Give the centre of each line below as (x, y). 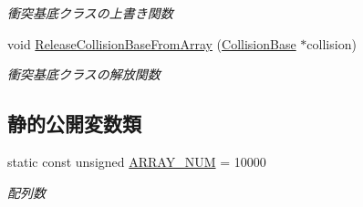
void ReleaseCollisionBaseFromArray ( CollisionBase (152, 43)
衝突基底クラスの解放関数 (84, 74)
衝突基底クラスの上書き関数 (90, 13)
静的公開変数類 (74, 124)
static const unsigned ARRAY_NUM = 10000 (137, 161)
